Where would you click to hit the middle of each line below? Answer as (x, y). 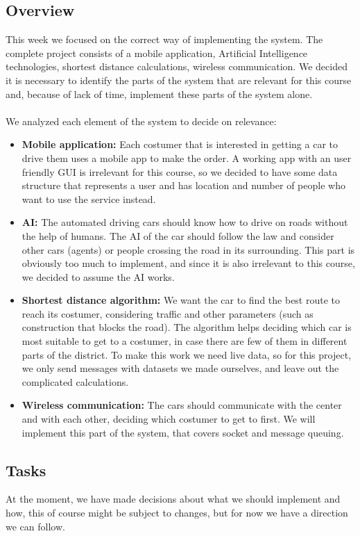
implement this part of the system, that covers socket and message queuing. (183, 432)
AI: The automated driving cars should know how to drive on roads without (185, 222)
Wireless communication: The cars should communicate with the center (182, 405)
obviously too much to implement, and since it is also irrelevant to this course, (188, 263)
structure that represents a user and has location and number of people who (183, 185)
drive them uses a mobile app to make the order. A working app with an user (187, 157)
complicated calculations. (75, 381)
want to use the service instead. (89, 198)
